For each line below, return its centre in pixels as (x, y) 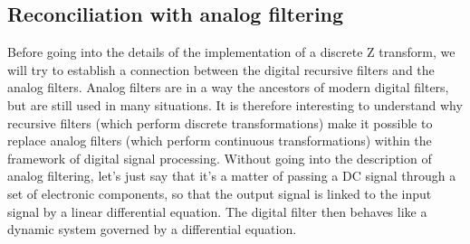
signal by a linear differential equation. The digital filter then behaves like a (217, 211)
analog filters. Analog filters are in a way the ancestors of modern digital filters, (228, 87)
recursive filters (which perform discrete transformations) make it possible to (220, 122)
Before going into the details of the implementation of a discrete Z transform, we (231, 52)
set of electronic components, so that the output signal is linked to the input (220, 193)
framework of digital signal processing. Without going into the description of (220, 158)
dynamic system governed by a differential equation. (152, 229)
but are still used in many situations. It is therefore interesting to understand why (235, 104)
